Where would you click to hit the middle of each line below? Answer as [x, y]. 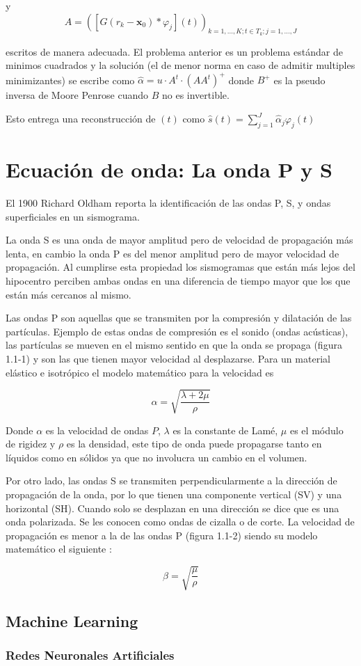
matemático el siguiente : [59, 549]
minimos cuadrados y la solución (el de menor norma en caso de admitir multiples [180, 65]
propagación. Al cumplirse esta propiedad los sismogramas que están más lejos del [180, 267]
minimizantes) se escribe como [70, 80]
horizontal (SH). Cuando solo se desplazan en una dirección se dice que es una [173, 508]
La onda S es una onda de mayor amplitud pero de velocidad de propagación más [179, 240]
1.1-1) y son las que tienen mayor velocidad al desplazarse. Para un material [168, 358]
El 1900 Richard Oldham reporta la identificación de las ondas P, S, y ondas [168, 203]
